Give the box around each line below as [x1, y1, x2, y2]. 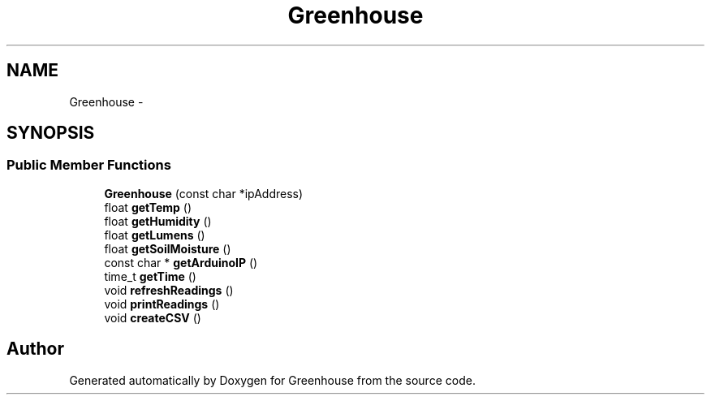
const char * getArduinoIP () [104, 255, 258, 269]
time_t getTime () [104, 269, 196, 283]
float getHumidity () [104, 213, 212, 228]
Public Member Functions [6, 157, 171, 174]
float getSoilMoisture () [104, 241, 231, 256]
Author [6, 338, 64, 360]
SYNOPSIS [6, 123, 95, 144]
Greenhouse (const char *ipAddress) [104, 186, 304, 200]
